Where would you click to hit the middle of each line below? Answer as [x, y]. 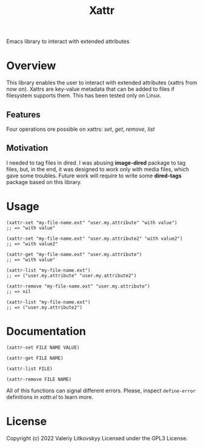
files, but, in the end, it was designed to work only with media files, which [98, 169]
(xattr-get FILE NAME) [35, 358]
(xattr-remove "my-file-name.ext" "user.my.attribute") [78, 286]
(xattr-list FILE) [29, 369]
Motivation [27, 148]
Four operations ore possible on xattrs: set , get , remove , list [81, 129]
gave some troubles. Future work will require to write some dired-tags [94, 176]
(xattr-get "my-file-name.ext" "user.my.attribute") [74, 254]
